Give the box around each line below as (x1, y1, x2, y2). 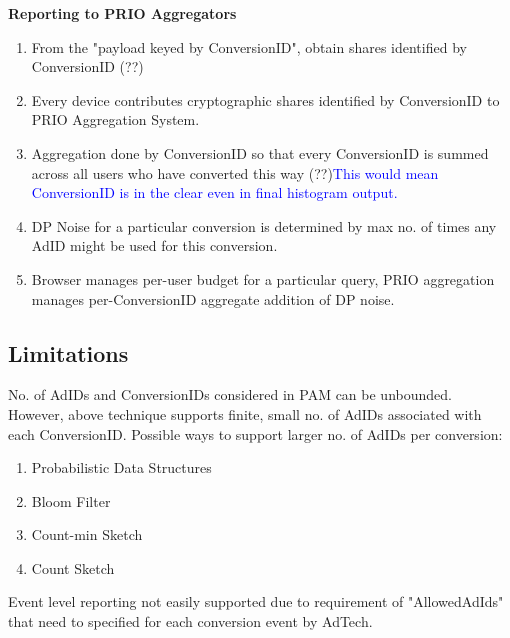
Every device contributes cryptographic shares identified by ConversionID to (31, 89, 500, 110)
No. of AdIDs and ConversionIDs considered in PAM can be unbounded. (8, 384, 452, 405)
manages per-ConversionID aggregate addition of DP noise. (31, 288, 395, 309)
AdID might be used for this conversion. (31, 235, 278, 256)
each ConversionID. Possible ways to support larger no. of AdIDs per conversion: (8, 423, 503, 444)
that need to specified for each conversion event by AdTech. (8, 611, 373, 632)
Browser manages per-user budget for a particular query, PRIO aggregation (31, 268, 495, 289)
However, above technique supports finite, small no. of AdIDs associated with (8, 403, 482, 424)
